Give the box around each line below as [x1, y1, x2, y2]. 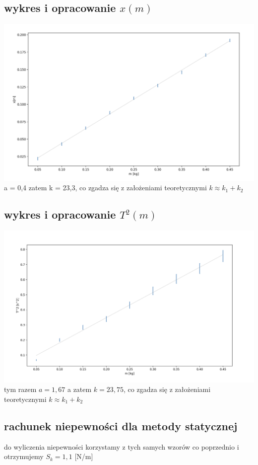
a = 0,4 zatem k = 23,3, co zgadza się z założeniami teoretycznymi [4, 182, 207, 193]
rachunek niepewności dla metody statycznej [4, 418, 238, 433]
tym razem [4, 384, 37, 394]
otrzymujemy [4, 451, 44, 462]
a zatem [67, 384, 92, 394]
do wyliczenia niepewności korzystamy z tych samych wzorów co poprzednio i [4, 441, 239, 452]
